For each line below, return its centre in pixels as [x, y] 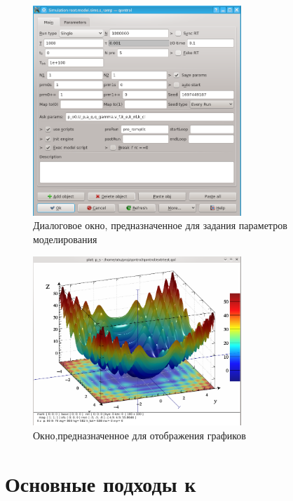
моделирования [65, 239]
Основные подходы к [101, 483]
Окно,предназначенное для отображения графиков [139, 435]
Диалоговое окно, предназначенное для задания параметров [160, 225]
